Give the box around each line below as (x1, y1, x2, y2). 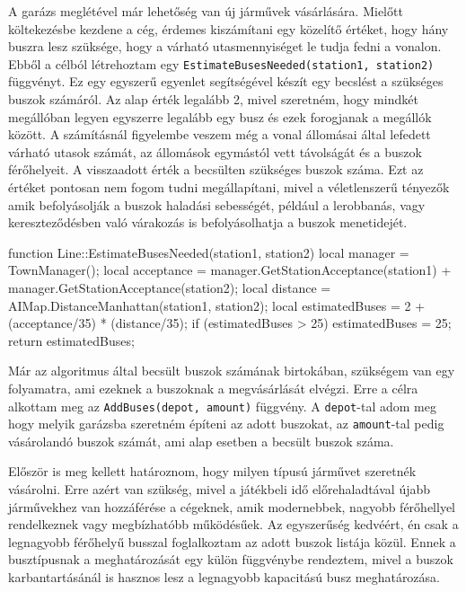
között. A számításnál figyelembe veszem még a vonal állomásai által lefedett (8, 125, 431, 144)
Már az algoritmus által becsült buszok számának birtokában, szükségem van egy (8, 361, 455, 380)
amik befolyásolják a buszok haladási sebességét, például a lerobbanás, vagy (8, 195, 426, 214)
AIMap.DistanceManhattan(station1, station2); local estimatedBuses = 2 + (8, 296, 426, 314)
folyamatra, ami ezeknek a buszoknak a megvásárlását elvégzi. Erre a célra (8, 378, 418, 397)
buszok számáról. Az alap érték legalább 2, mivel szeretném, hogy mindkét (8, 90, 418, 109)
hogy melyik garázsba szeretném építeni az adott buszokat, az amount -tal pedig (8, 414, 444, 433)
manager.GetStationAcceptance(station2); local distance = (8, 278, 331, 296)
